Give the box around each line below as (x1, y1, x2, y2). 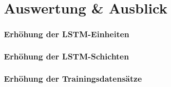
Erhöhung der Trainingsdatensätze (4, 72, 142, 84)
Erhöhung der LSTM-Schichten (4, 50, 129, 62)
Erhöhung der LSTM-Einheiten (4, 28, 130, 40)
